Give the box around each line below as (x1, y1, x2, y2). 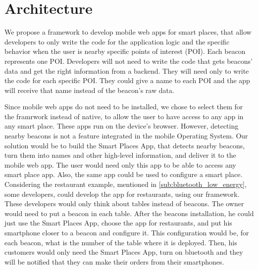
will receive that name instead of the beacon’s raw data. (4, 85, 174, 95)
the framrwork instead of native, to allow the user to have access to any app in (4, 111, 244, 121)
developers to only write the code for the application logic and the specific (4, 36, 230, 46)
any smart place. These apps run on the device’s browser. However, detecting (4, 121, 239, 131)
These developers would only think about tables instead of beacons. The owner (4, 198, 244, 209)
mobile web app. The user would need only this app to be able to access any (4, 159, 236, 170)
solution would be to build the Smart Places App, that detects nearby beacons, (4, 140, 245, 150)
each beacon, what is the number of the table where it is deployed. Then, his (4, 237, 237, 247)
